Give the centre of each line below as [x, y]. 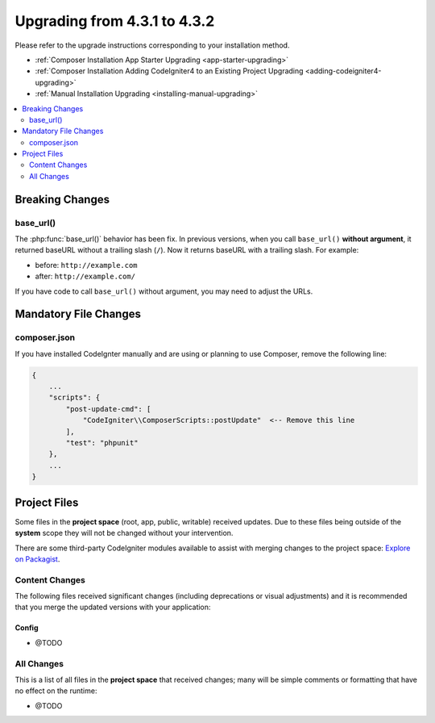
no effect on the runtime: [56, 691]
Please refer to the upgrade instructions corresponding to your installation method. [152, 45]
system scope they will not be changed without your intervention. [124, 533]
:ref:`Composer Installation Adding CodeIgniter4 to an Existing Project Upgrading [169, 71]
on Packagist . [37, 559]
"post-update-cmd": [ [108, 409]
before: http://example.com [86, 265]
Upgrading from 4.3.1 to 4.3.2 [115, 21]
